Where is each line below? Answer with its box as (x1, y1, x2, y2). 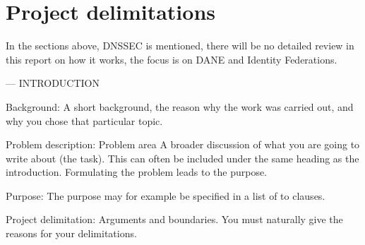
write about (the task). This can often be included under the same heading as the (6, 150, 359, 165)
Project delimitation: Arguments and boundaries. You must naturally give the (6, 212, 343, 227)
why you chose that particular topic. (6, 113, 163, 128)
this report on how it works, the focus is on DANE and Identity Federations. (6, 52, 337, 66)
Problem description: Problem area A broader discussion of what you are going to (6, 137, 360, 152)
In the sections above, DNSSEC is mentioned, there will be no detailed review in (6, 38, 354, 53)
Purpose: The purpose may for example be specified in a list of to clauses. (6, 188, 325, 203)
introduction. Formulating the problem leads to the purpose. (6, 165, 268, 179)
